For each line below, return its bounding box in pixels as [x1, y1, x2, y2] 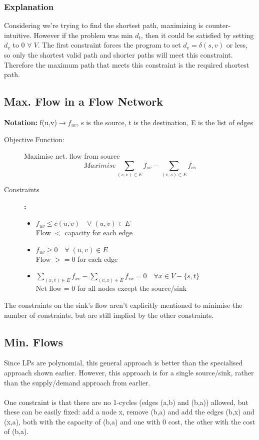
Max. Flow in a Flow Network [4, 94, 163, 109]
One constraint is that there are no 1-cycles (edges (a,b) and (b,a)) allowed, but [4, 396, 248, 407]
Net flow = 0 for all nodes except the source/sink [35, 283, 187, 293]
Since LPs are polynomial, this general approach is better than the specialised [4, 357, 243, 368]
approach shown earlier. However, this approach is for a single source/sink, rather [4, 367, 254, 377]
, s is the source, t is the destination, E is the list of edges [76, 117, 253, 127]
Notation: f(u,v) [4, 117, 57, 127]
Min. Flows [4, 334, 63, 349]
